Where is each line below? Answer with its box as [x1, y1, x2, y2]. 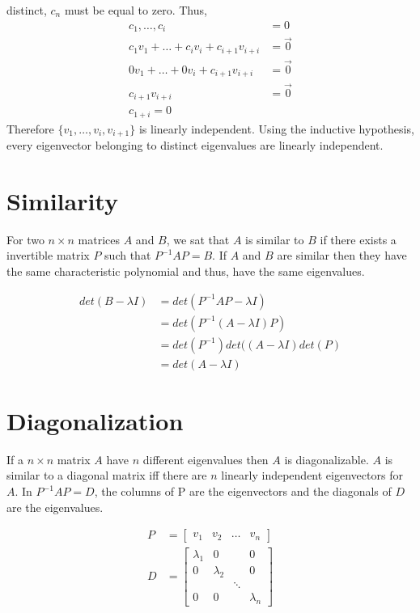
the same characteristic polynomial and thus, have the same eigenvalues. [6, 263, 365, 280]
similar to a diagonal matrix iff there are [6, 467, 207, 484]
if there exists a [320, 230, 397, 247]
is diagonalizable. [284, 450, 369, 467]
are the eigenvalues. [6, 498, 104, 515]
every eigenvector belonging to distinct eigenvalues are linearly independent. [6, 137, 384, 154]
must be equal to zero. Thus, [64, 2, 207, 18]
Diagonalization [6, 404, 184, 437]
